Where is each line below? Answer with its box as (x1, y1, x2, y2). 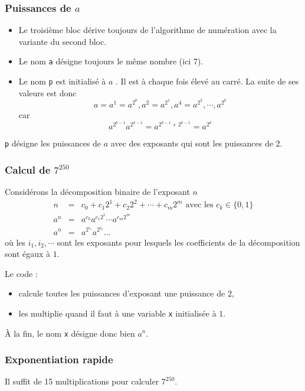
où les (5, 236, 26, 248)
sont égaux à (5, 247, 51, 260)
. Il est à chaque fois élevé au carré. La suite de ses (116, 75, 299, 87)
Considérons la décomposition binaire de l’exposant (5, 185, 190, 198)
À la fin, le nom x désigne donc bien (5, 327, 135, 339)
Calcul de (5, 162, 51, 177)
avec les (185, 201, 214, 210)
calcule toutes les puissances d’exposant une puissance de (18, 287, 225, 299)
